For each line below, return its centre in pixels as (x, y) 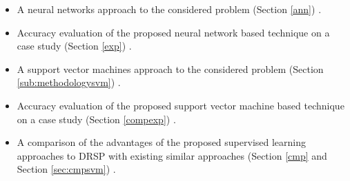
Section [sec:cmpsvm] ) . (66, 169)
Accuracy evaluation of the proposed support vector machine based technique (181, 105)
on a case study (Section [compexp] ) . (96, 119)
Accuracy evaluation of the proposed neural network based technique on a (173, 32)
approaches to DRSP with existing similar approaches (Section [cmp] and (172, 155)
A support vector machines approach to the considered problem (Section (170, 68)
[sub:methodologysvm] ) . (69, 82)
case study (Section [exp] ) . (74, 46)
